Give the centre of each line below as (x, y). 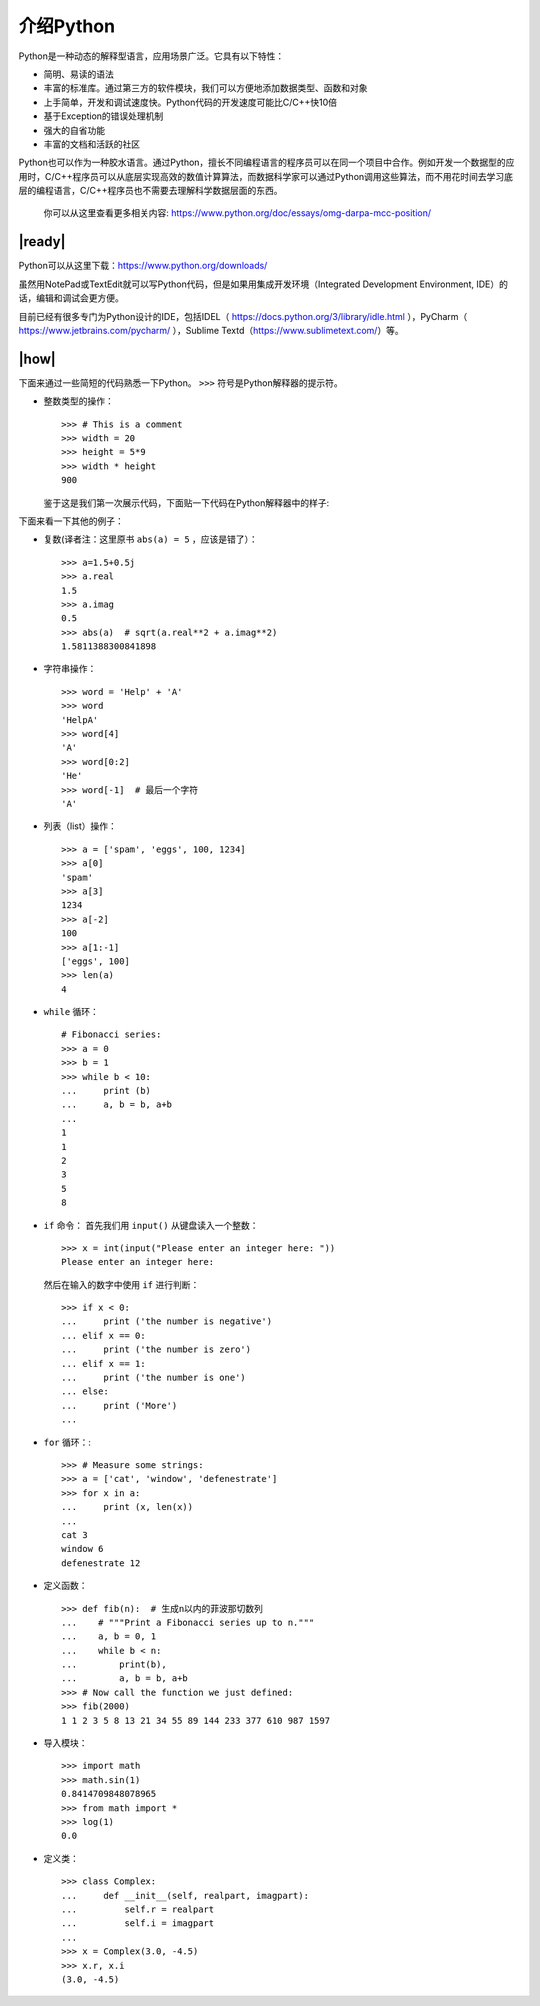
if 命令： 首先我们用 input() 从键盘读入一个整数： (151, 1225)
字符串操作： (70, 669)
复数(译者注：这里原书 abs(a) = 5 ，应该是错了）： (151, 539)
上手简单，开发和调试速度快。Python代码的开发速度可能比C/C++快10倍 (190, 102)
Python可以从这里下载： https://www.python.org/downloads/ (143, 266)
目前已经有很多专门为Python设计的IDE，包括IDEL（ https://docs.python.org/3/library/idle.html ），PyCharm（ (243, 316)
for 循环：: (67, 1442)
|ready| (42, 241)
